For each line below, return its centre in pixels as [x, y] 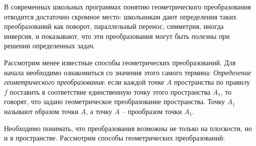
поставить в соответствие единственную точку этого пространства [110, 91]
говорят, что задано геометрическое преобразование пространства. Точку [115, 101]
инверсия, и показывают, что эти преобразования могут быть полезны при [117, 36]
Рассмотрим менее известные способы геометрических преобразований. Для [120, 62]
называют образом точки [41, 111]
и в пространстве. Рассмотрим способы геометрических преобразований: [115, 138]
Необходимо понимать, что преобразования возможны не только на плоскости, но [128, 128]
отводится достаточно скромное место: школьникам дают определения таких [120, 16]
